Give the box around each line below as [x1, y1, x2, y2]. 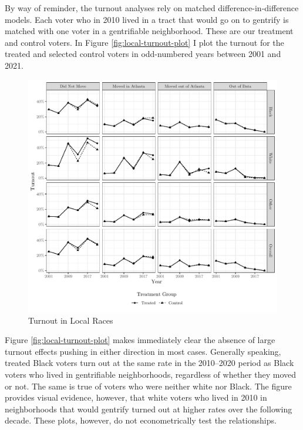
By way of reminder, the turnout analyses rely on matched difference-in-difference [5, 2, 299, 14]
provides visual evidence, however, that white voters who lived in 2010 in [5, 391, 267, 404]
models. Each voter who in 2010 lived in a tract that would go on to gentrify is [5, 13, 289, 25]
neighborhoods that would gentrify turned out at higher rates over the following [5, 402, 292, 415]
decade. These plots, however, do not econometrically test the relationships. [5, 414, 277, 426]
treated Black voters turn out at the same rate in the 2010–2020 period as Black [5, 357, 294, 369]
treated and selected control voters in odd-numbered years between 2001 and [5, 48, 281, 60]
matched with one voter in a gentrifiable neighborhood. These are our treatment [5, 25, 294, 37]
